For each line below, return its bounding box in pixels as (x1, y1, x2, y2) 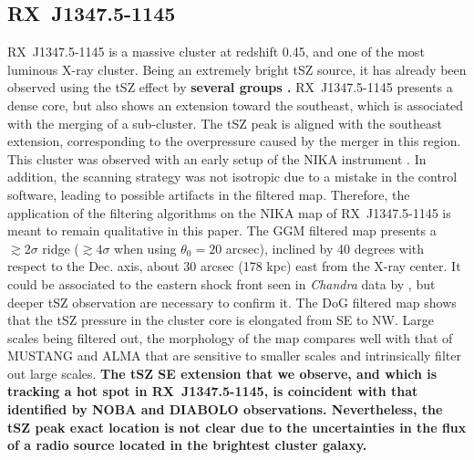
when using (114, 238, 177, 257)
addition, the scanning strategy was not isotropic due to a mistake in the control (7, 167, 458, 186)
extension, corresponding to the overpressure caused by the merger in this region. (7, 131, 461, 151)
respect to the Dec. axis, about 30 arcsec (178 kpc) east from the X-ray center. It (7, 256, 461, 276)
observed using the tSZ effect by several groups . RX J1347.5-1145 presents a (7, 78, 453, 97)
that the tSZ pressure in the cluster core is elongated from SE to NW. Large (7, 310, 434, 329)
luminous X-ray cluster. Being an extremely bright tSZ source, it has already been (7, 59, 467, 78)
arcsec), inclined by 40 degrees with (225, 238, 425, 257)
